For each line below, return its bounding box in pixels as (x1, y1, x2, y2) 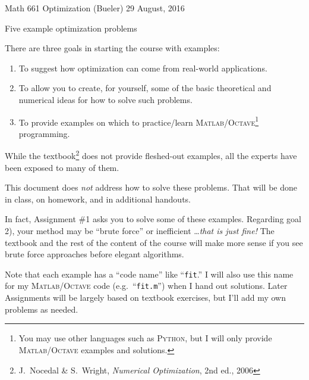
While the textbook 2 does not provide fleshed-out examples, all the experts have (5, 148, 297, 162)
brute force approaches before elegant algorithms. (5, 248, 184, 260)
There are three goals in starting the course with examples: (5, 42, 220, 54)
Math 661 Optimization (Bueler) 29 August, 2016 (5, 2, 185, 14)
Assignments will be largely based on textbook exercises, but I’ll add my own (5, 291, 286, 304)
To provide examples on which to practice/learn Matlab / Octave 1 (18, 114, 259, 128)
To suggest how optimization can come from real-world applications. (18, 61, 267, 74)
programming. (18, 127, 70, 139)
